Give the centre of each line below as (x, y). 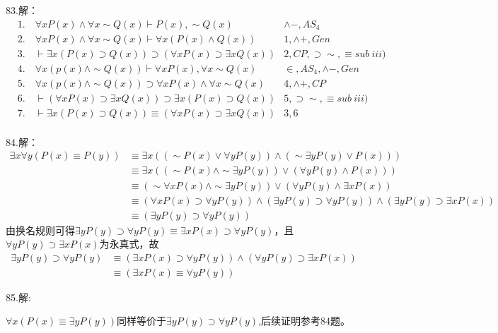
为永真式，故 (129, 244)
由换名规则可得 (40, 230)
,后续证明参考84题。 (305, 321)
